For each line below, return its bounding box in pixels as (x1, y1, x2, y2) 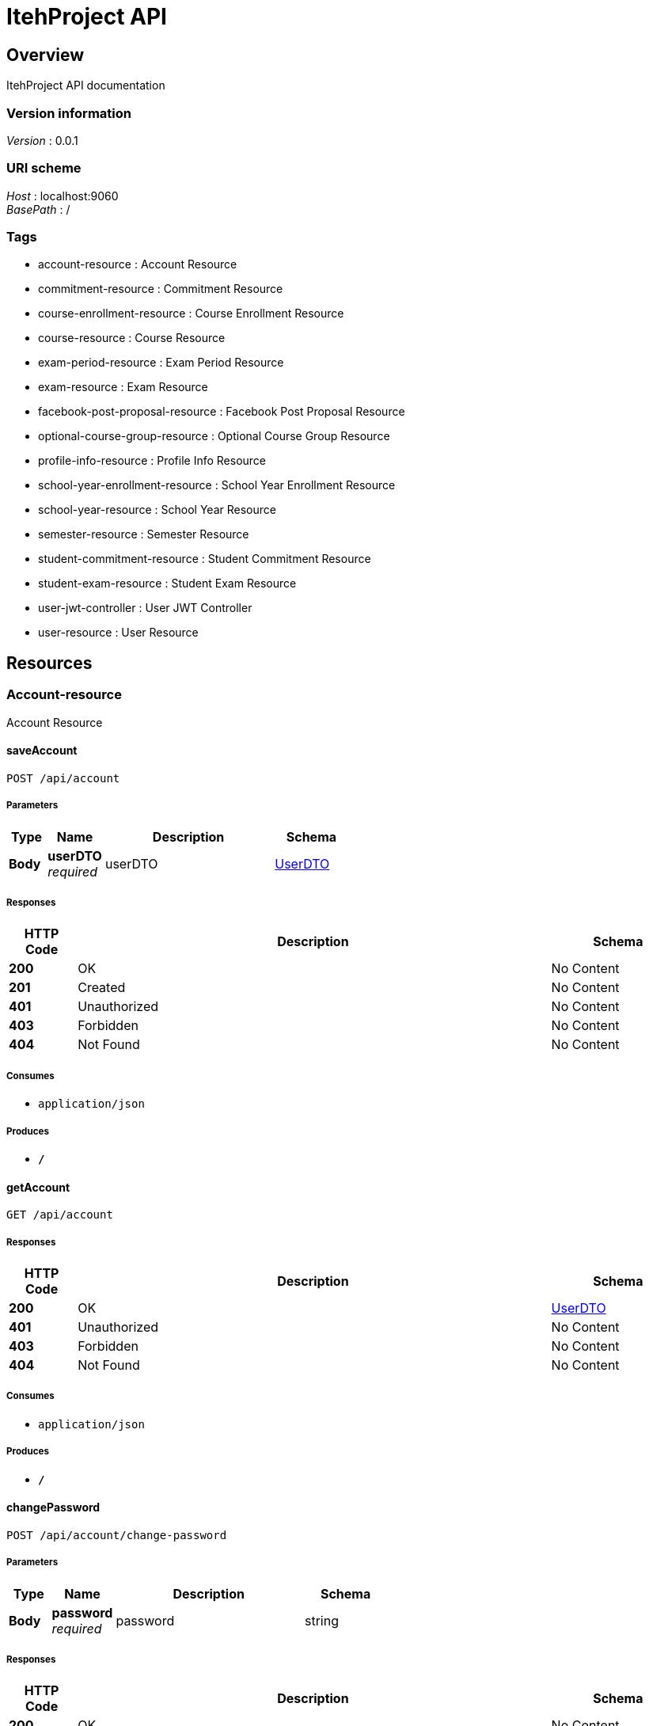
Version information (6, 105, 131, 121)
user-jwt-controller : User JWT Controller (38, 601, 252, 615)
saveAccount (6, 743, 78, 758)
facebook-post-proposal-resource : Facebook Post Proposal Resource (38, 405, 405, 419)
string (305, 1612, 339, 1629)
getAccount (6, 1180, 70, 1194)
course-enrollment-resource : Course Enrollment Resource (38, 306, 344, 321)
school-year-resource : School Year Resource (38, 503, 276, 517)
